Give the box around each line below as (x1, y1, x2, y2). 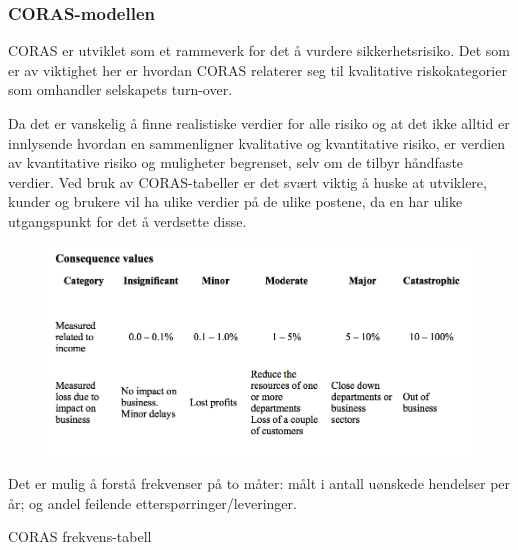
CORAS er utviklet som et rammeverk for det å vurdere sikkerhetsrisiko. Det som (8, 40, 510, 61)
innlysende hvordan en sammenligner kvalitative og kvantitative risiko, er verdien (8, 132, 506, 153)
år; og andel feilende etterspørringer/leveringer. (8, 492, 297, 513)
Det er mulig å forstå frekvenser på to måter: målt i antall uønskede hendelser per (8, 473, 511, 494)
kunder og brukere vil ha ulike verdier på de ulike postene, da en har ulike (8, 191, 463, 212)
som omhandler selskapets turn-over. (8, 79, 233, 100)
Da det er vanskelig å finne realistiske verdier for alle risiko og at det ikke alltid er (8, 113, 510, 133)
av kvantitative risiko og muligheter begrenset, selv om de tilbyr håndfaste (8, 152, 464, 173)
